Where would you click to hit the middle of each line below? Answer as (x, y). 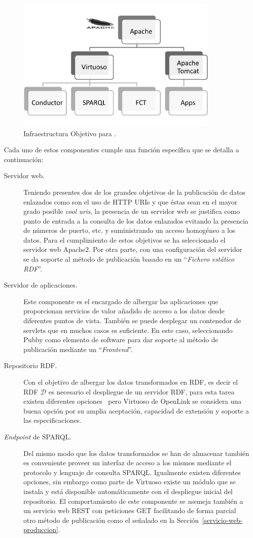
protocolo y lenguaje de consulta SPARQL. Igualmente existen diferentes (132, 472)
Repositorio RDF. (30, 365)
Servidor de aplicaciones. (41, 285)
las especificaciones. (52, 420)
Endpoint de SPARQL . (38, 436)
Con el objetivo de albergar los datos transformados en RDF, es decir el (131, 382)
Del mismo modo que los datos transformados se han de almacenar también (136, 453)
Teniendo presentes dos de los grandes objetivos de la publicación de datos (135, 192)
